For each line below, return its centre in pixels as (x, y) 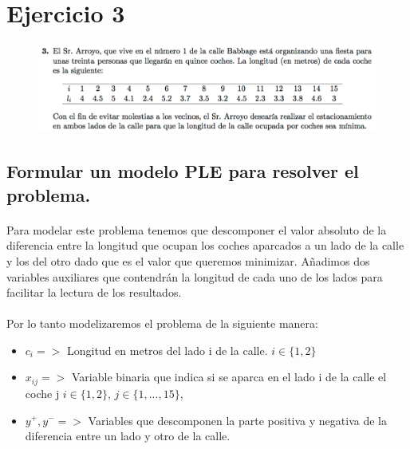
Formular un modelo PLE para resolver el (183, 171)
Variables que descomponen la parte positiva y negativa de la (237, 420)
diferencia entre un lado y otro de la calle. (128, 436)
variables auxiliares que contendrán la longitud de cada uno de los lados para (195, 276)
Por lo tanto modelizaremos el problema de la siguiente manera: (162, 323)
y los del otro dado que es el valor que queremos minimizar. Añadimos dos (188, 260)
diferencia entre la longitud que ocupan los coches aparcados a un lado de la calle (205, 245)
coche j (42, 393)
